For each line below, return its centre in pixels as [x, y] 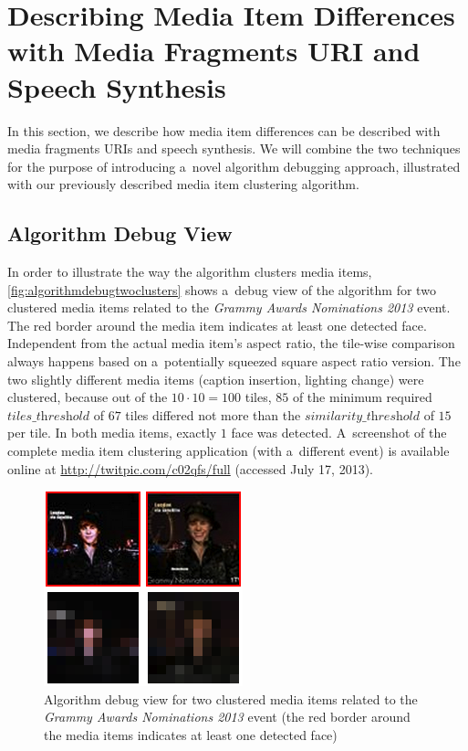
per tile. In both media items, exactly [112, 433]
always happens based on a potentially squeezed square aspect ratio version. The [234, 361]
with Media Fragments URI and [214, 51]
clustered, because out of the [88, 397]
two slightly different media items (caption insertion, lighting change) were [216, 379]
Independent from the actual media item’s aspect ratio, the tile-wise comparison [231, 343]
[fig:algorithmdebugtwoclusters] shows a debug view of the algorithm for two [222, 289]
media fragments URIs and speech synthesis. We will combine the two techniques [234, 148]
